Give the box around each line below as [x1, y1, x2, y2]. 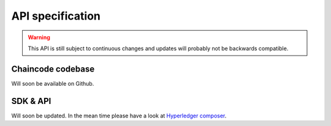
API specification [11, 9, 101, 23]
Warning [28, 34, 50, 41]
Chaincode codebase [11, 64, 95, 74]
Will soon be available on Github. [11, 80, 94, 87]
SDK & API [11, 95, 51, 106]
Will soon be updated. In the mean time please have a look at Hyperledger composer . [11, 112, 227, 119]
